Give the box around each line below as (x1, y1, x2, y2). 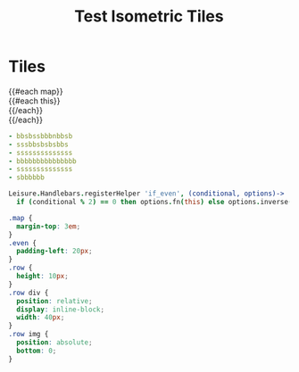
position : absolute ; (16, 338, 93, 347)
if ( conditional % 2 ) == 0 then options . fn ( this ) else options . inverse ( (16, 198, 293, 207)
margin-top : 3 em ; (16, 221, 81, 231)
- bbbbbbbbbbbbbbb (8, 156, 77, 166)
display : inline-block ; (16, 305, 104, 314)
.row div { (8, 288, 49, 297)
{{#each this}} (8, 95, 61, 106)
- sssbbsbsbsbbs (8, 140, 69, 149)
